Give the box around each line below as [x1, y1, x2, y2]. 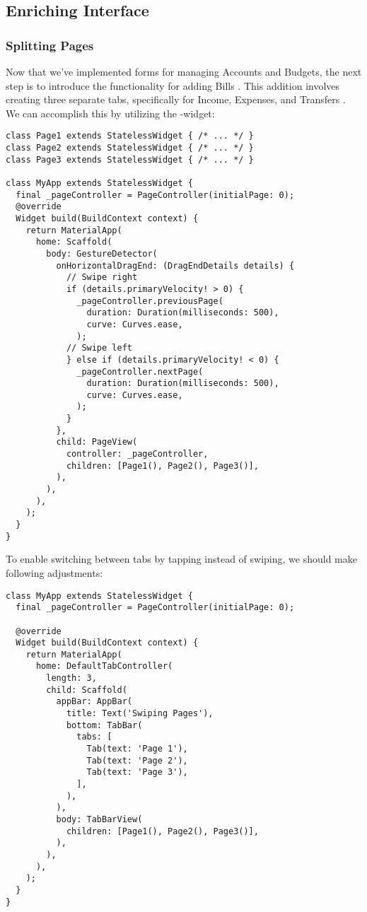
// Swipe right [66, 272, 138, 283]
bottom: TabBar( [66, 720, 143, 730]
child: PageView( [56, 437, 138, 448]
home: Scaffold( [35, 237, 112, 247]
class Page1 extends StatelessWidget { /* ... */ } [6, 131, 254, 141]
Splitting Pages [6, 36, 94, 54]
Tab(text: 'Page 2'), [86, 755, 188, 766]
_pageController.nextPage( [76, 366, 204, 377]
